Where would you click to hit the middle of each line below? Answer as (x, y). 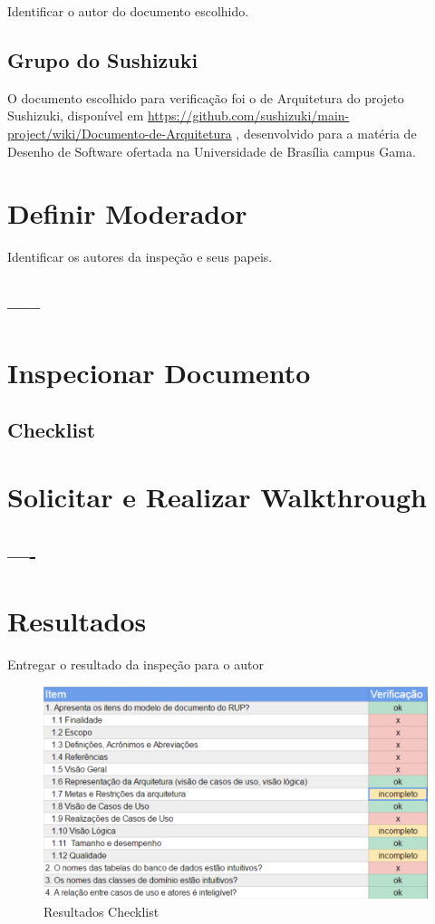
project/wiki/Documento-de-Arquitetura (120, 133)
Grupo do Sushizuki (103, 59)
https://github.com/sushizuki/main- (248, 115)
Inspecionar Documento (159, 372)
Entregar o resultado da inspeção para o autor (135, 664)
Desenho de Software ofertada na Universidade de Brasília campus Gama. (212, 151)
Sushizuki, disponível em (76, 115)
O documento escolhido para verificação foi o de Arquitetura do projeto (206, 97)
